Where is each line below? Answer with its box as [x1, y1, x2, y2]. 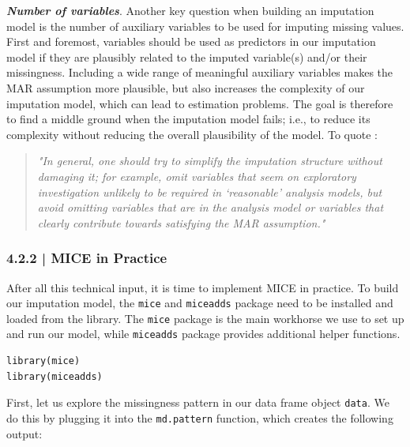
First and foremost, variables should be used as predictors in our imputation [6, 33, 376, 50]
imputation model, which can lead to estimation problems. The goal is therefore [6, 95, 393, 111]
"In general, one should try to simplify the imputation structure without [37, 152, 382, 169]
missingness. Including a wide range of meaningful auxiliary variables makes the [6, 64, 393, 81]
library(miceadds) [6, 370, 103, 382]
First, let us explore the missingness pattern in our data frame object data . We [6, 394, 389, 411]
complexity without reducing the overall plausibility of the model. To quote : [6, 126, 378, 142]
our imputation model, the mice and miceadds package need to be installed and [6, 295, 393, 311]
